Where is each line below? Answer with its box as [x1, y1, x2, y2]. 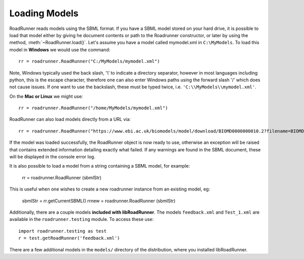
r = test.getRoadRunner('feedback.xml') [18, 235, 120, 241]
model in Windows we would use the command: [9, 46, 110, 53]
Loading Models [9, 8, 79, 19]
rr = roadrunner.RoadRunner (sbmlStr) [22, 174, 102, 180]
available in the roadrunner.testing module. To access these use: [9, 216, 154, 222]
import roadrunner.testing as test [18, 228, 107, 234]
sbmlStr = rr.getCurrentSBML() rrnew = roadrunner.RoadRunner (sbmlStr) [22, 198, 176, 204]
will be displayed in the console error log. [9, 154, 96, 160]
